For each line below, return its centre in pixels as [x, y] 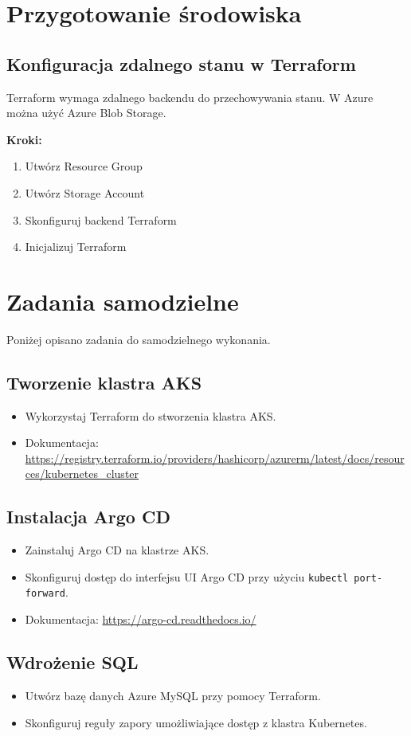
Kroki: [24, 139]
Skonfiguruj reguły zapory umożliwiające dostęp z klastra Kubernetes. [196, 722]
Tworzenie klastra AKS [104, 382]
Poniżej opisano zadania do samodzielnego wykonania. [139, 339]
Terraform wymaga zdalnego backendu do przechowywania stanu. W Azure [190, 97]
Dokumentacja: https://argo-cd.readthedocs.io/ [141, 619]
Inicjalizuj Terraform [76, 247]
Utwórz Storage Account [85, 192]
